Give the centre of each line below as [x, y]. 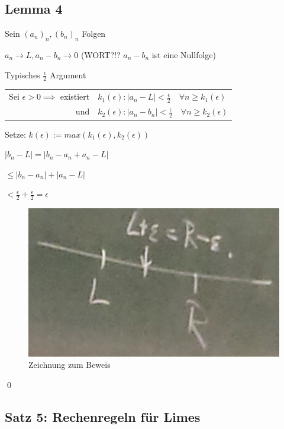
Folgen [94, 34]
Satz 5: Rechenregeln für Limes [103, 416]
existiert [75, 96]
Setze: [15, 134]
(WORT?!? [101, 55]
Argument [68, 74]
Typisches [22, 74]
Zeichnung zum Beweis [70, 365]
